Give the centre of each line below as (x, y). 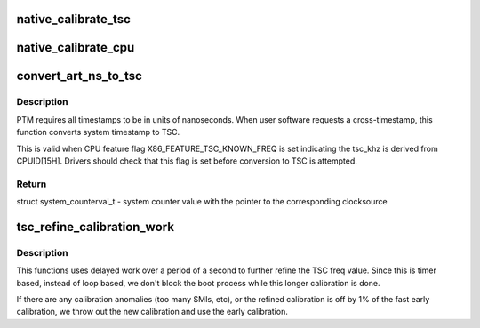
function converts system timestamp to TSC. (98, 132)
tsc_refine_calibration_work (96, 227)
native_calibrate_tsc (73, 19)
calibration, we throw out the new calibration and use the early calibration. (152, 312)
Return (32, 184)
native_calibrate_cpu (76, 48)
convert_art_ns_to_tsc (79, 76)
